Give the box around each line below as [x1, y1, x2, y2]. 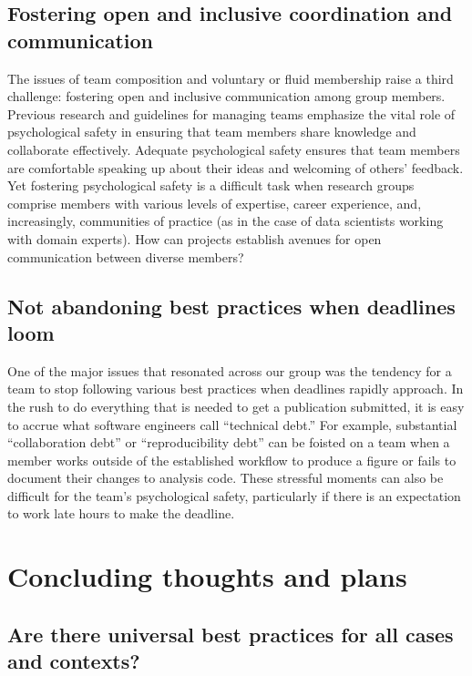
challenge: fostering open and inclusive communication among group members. [7, 87, 446, 106]
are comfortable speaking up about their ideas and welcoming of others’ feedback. [7, 158, 464, 177]
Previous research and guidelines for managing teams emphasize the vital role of [7, 104, 456, 123]
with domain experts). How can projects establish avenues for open [7, 229, 382, 248]
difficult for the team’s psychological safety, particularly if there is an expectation [7, 486, 461, 505]
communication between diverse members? [7, 247, 244, 266]
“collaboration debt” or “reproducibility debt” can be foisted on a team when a [7, 433, 450, 452]
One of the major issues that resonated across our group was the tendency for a [7, 361, 452, 380]
